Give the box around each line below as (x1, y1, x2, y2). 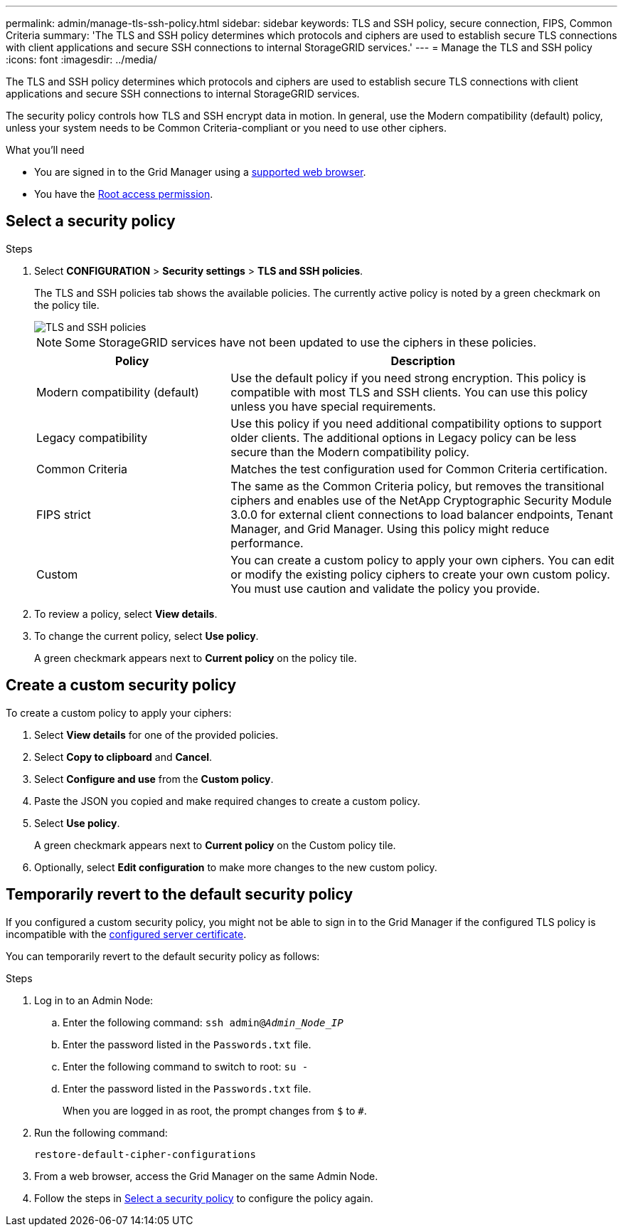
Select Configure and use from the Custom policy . (34, 772, 274, 785)
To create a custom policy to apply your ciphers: (6, 706, 232, 719)
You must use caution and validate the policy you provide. (230, 581, 541, 596)
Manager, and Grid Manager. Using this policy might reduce (230, 521, 550, 536)
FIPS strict (36, 507, 91, 522)
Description (390, 353, 455, 368)
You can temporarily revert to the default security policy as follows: (6, 949, 320, 962)
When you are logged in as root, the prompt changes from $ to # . (63, 1104, 367, 1117)
